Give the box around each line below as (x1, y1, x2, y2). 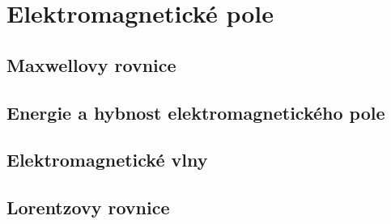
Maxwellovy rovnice (6, 52, 176, 77)
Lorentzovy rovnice (6, 195, 170, 220)
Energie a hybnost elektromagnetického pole (6, 99, 385, 125)
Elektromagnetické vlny (6, 147, 208, 172)
